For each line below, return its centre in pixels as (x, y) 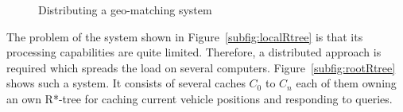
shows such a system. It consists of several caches (126, 83)
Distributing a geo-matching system (125, 10)
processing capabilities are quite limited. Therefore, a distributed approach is (194, 52)
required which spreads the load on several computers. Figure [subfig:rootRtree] (201, 67)
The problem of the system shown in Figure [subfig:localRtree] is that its (185, 36)
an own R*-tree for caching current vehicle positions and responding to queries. (200, 98)
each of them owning (346, 83)
